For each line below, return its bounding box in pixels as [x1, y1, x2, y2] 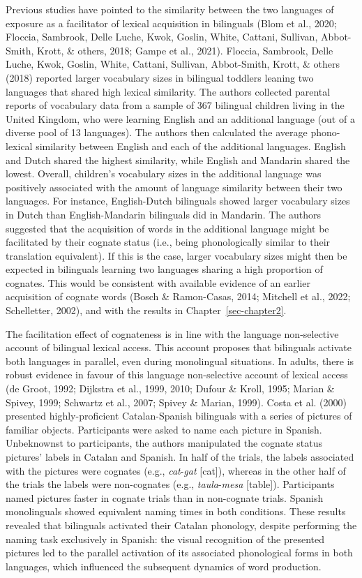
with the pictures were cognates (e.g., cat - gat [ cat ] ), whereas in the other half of [6, 463, 346, 477]
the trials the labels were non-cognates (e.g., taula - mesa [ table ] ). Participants [6, 477, 335, 491]
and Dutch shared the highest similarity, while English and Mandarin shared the [6, 152, 350, 167]
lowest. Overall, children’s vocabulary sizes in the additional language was [6, 166, 322, 181]
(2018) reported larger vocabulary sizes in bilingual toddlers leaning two [6, 70, 314, 84]
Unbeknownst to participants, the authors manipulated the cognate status [6, 436, 322, 450]
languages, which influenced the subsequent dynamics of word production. [6, 558, 322, 573]
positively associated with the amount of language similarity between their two [6, 179, 342, 194]
